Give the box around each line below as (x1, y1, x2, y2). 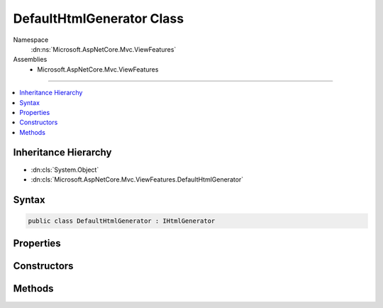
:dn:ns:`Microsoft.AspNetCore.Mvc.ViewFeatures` (30, 45, 177, 53)
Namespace (13, 35, 49, 44)
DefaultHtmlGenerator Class (13, 11, 184, 26)
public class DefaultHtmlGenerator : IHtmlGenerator (28, 216, 216, 225)
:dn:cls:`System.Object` (30, 165, 99, 174)
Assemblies (13, 55, 48, 64)
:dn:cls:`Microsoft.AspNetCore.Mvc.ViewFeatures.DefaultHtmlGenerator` (30, 175, 244, 184)
